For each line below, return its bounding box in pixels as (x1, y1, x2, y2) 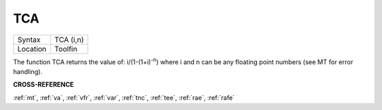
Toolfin (54, 44, 78, 54)
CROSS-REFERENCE (13, 80, 74, 89)
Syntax (17, 35, 41, 44)
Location (17, 44, 47, 54)
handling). (13, 67, 42, 75)
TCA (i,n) (54, 35, 84, 44)
